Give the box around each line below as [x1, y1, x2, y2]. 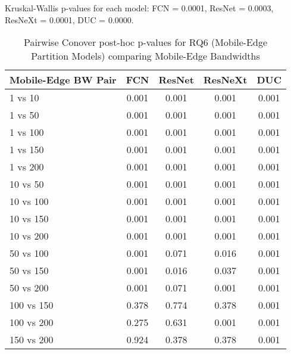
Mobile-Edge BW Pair [10, 73, 117, 87]
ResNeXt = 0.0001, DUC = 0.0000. [5, 13, 134, 26]
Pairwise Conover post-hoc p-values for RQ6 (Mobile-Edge [23, 35, 267, 49]
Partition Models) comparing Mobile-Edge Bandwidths [31, 49, 260, 63]
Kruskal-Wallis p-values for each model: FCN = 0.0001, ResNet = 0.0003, [5, 2, 274, 14]
